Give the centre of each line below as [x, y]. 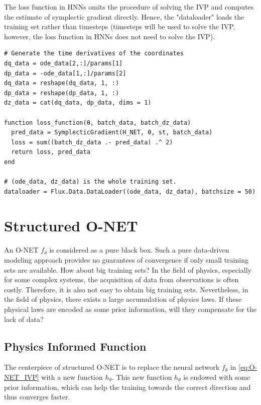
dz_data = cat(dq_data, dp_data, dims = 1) [78, 103]
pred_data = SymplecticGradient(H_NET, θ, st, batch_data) [112, 133]
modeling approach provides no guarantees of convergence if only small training [126, 260]
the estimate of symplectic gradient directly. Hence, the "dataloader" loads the [124, 16]
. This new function [142, 377]
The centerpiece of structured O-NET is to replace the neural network [112, 367]
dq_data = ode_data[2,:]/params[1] [63, 63]
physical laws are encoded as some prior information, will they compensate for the [130, 309]
